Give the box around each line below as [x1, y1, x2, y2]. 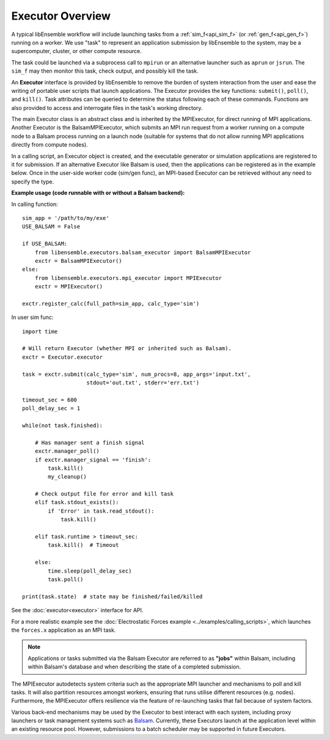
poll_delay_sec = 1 [22, 405, 81, 412]
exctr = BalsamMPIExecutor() [34, 257, 122, 264]
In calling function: [11, 200, 58, 208]
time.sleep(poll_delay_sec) [48, 567, 132, 574]
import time [22, 328, 58, 335]
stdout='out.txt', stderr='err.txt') [86, 379, 200, 386]
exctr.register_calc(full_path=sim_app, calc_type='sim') [22, 300, 200, 307]
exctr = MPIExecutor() [34, 283, 103, 290]
